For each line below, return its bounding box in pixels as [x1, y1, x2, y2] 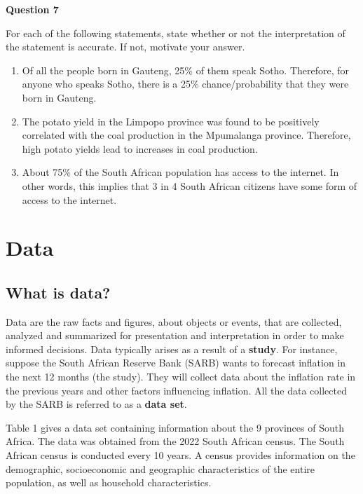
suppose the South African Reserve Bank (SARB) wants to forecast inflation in [6, 355, 346, 370]
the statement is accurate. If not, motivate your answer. [6, 39, 245, 54]
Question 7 [6, 2, 59, 16]
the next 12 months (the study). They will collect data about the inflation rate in [6, 369, 356, 384]
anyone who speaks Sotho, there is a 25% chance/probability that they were [22, 76, 349, 91]
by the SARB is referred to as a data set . [6, 397, 187, 411]
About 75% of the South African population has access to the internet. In [22, 165, 339, 179]
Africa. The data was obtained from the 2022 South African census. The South [6, 434, 345, 448]
